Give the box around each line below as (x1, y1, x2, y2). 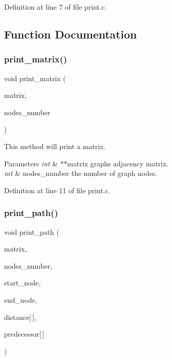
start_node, (4, 277, 41, 288)
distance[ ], (4, 311, 36, 322)
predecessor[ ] (4, 329, 45, 339)
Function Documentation (4, 26, 137, 42)
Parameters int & (4, 158, 58, 168)
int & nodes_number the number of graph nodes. (4, 168, 157, 178)
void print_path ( (4, 226, 59, 237)
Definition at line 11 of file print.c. (4, 185, 110, 195)
